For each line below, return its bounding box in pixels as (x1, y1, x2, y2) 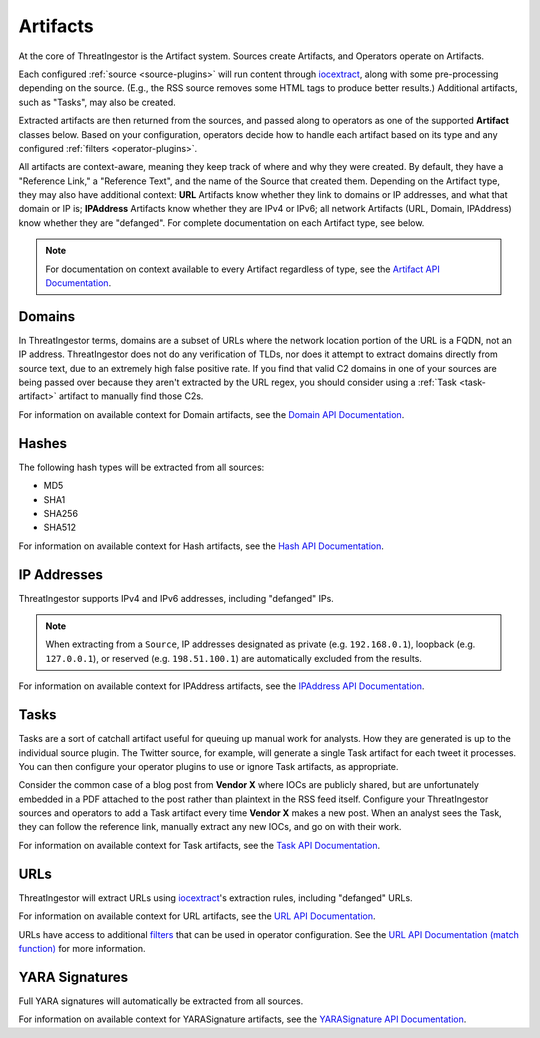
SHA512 (43, 521, 77, 534)
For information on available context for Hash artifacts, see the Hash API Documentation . (18, 540, 384, 552)
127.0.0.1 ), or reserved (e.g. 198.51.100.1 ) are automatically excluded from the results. (45, 652, 422, 664)
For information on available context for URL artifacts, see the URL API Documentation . (18, 910, 376, 922)
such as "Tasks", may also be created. (18, 96, 177, 108)
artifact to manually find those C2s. (58, 390, 204, 402)
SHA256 (43, 507, 79, 519)
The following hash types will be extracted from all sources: (18, 461, 265, 473)
